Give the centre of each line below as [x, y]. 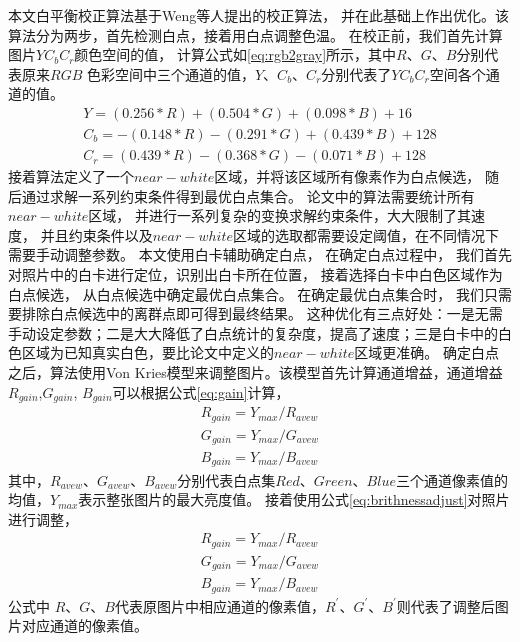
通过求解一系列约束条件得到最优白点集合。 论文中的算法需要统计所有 [248, 195]
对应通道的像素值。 [84, 625]
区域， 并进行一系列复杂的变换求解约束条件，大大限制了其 [280, 215]
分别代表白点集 [226, 479]
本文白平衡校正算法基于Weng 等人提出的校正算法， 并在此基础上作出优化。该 [258, 15]
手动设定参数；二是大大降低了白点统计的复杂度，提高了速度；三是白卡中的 [253, 332]
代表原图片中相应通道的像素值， [219, 605]
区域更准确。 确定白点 [427, 352]
